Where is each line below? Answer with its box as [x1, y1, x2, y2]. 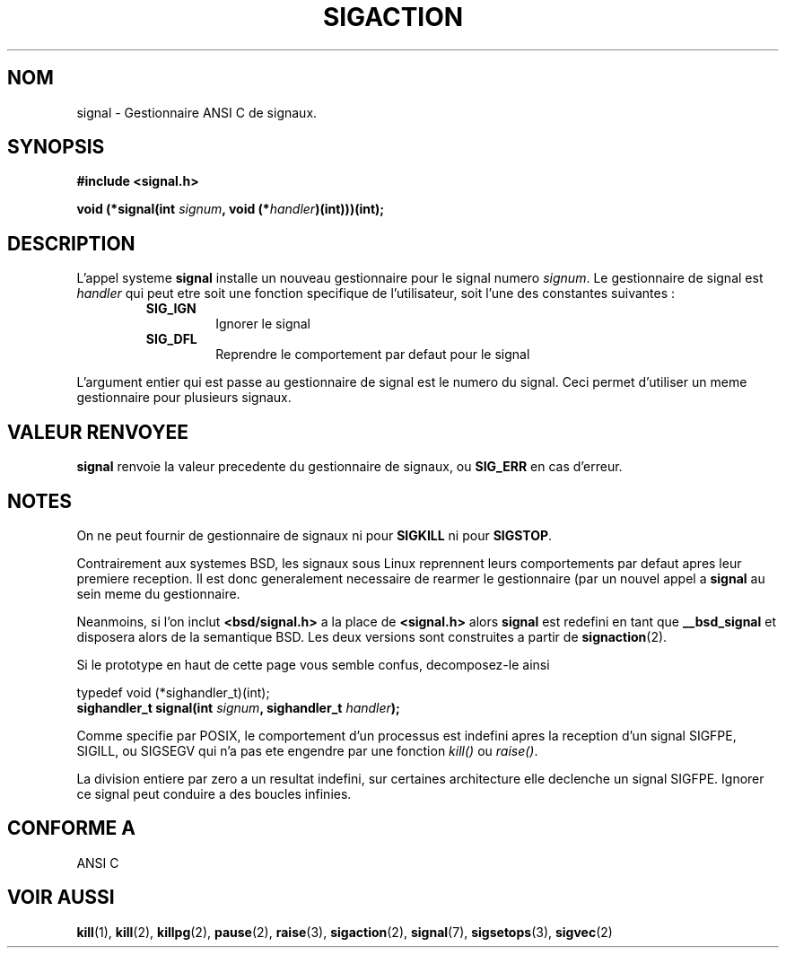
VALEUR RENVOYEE [7, 420, 188, 443]
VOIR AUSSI [7, 886, 115, 909]
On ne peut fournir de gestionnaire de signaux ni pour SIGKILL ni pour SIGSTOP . [76, 527, 553, 543]
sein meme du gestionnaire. [76, 585, 240, 601]
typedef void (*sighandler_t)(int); [76, 684, 270, 700]
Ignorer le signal [215, 316, 310, 332]
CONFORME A [7, 817, 135, 840]
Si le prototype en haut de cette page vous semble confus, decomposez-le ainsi [76, 656, 550, 672]
